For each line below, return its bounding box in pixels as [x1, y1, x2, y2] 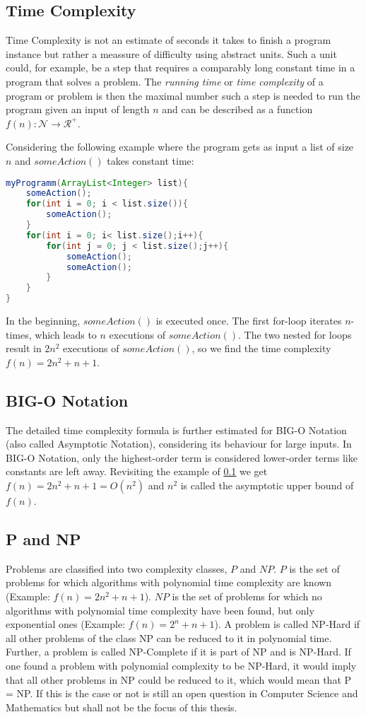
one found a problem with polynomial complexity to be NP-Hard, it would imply [6, 658, 357, 672]
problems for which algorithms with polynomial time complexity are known [6, 575, 332, 590]
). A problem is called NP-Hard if [214, 617, 360, 631]
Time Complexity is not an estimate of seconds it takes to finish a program [6, 33, 331, 47]
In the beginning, [6, 313, 81, 328]
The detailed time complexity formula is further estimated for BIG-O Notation [6, 422, 347, 437]
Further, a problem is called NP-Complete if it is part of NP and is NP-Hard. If [6, 644, 351, 659]
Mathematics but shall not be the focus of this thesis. [6, 699, 237, 714]
